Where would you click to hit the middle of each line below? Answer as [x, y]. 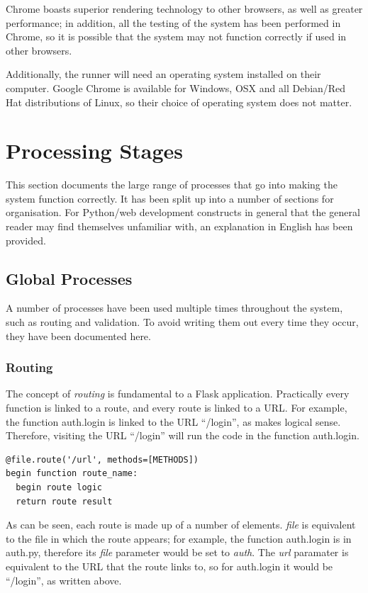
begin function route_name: [72, 474]
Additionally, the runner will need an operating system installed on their [163, 74]
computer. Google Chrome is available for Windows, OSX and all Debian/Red [176, 87]
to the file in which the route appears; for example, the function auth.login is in [179, 538]
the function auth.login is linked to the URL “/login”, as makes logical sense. [173, 421]
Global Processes [69, 278]
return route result [64, 501]
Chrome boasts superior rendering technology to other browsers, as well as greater [184, 9]
